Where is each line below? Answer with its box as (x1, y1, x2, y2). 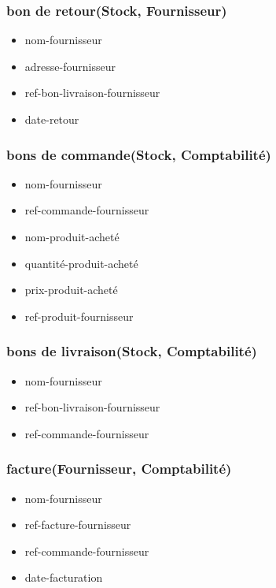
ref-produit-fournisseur (24, 307, 134, 324)
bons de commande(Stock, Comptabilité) (6, 144, 271, 164)
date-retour (24, 111, 79, 127)
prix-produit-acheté (24, 281, 118, 298)
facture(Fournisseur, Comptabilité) (6, 459, 232, 478)
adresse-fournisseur (24, 58, 116, 74)
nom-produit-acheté (24, 229, 120, 244)
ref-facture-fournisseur (24, 516, 131, 533)
